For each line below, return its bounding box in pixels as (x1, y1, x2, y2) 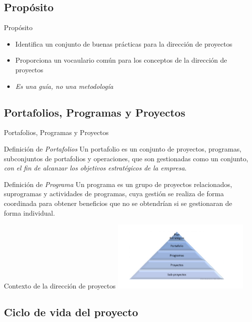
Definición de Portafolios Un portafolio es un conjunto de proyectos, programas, (4, 143, 242, 153)
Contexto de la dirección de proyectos (4, 281, 116, 291)
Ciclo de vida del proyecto (4, 305, 138, 320)
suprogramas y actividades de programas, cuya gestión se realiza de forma (4, 188, 224, 199)
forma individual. (4, 207, 55, 218)
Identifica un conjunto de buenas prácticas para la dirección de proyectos (15, 38, 233, 49)
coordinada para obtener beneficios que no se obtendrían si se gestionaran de (4, 198, 232, 208)
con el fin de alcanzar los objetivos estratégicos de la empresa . (4, 163, 187, 173)
